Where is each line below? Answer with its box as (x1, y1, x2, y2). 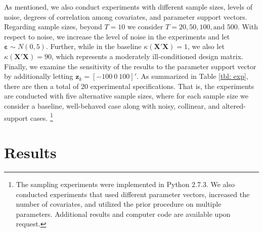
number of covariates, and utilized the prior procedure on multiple (16, 199, 222, 209)
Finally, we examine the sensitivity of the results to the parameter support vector (4, 61, 256, 71)
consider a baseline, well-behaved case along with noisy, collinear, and (4, 100, 220, 111)
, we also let (188, 41, 225, 52)
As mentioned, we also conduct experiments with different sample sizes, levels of (4, 2, 252, 12)
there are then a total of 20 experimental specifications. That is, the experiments (4, 80, 254, 91)
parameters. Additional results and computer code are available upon (16, 208, 231, 219)
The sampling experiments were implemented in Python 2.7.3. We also (16, 178, 235, 189)
